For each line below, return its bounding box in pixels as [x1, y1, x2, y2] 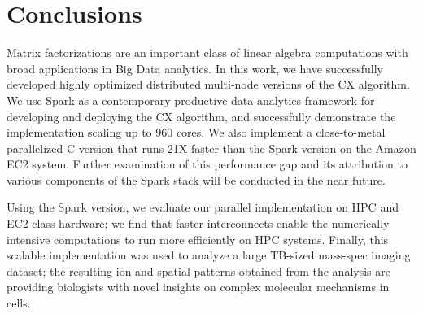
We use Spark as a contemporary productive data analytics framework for [7, 91, 375, 108]
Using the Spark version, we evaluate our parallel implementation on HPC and [7, 198, 399, 216]
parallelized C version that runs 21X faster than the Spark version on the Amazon [7, 139, 416, 156]
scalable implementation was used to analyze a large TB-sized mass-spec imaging [7, 246, 411, 264]
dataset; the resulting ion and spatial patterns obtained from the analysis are [7, 262, 390, 279]
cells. [7, 294, 31, 312]
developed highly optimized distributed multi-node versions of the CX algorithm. [7, 76, 410, 93]
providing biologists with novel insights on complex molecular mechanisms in [7, 278, 390, 295]
